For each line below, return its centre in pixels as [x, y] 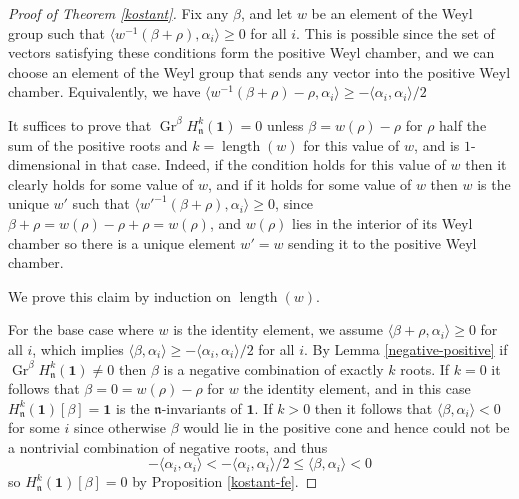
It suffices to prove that [80, 124]
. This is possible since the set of [395, 32]
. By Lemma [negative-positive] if [406, 348]
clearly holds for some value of [101, 183]
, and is [437, 144]
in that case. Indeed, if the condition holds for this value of [265, 164]
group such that [56, 32]
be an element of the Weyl [392, 13]
